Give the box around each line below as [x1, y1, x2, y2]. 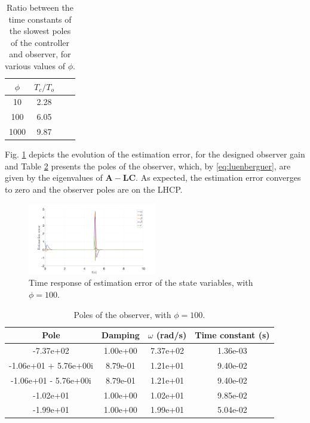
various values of [5, 59, 65, 72]
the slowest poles [9, 24, 71, 37]
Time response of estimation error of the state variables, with [29, 276, 253, 289]
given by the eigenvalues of [5, 171, 103, 184]
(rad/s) [156, 329, 187, 341]
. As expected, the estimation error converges [136, 171, 301, 184]
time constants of [8, 13, 72, 25]
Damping [101, 329, 140, 341]
